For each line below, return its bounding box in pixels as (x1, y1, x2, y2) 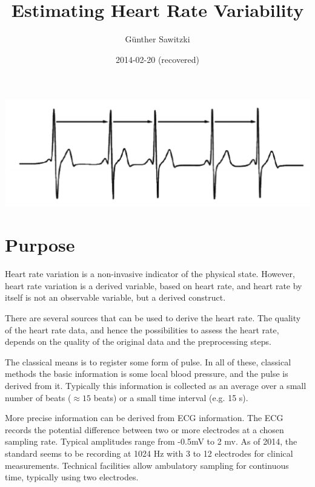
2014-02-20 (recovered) (115, 53, 200, 65)
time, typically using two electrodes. (5, 471, 139, 483)
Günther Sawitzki (125, 33, 190, 45)
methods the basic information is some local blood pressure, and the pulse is (5, 367, 288, 380)
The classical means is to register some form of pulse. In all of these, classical (5, 355, 291, 368)
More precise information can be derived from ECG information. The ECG (5, 411, 283, 424)
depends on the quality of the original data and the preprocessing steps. (5, 335, 271, 348)
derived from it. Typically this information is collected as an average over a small (5, 379, 307, 391)
